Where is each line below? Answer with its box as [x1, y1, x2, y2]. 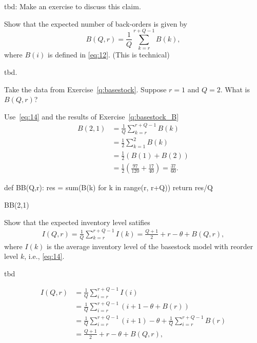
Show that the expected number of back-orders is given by [4, 18, 187, 29]
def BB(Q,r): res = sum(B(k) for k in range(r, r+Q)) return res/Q [4, 182, 213, 193]
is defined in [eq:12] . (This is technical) [48, 49, 170, 60]
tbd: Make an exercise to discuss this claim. [4, 1, 141, 11]
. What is [220, 84, 250, 94]
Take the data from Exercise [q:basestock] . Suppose [4, 84, 167, 94]
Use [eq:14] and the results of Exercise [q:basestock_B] [4, 111, 179, 122]
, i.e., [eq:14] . [24, 251, 65, 261]
